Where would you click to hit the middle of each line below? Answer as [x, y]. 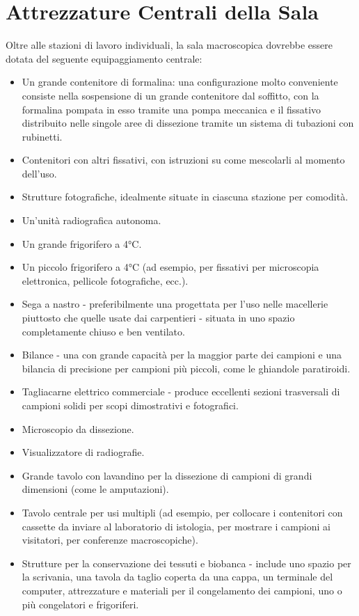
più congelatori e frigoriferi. [80, 604]
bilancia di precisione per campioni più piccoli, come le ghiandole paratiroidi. [186, 368]
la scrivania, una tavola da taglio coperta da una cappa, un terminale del [177, 577]
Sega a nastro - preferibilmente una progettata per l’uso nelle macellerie [175, 304]
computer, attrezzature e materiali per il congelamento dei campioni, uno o [182, 590]
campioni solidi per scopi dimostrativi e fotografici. [130, 405]
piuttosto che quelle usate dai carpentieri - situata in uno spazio [158, 318]
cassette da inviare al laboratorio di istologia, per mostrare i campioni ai [176, 526]
